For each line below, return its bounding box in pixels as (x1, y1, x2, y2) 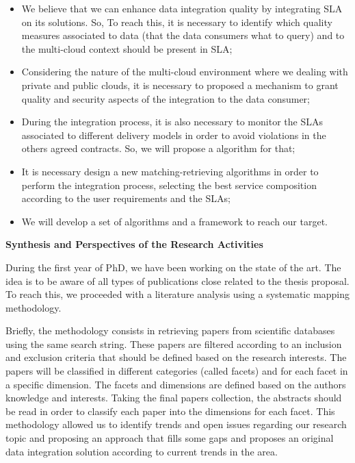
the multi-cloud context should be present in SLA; (21, 41, 233, 55)
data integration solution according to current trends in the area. (5, 444, 278, 458)
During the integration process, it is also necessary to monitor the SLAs (21, 114, 323, 129)
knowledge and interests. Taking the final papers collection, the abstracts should (5, 390, 342, 405)
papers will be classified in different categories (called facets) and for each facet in (5, 364, 348, 378)
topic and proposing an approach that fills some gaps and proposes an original (5, 431, 334, 445)
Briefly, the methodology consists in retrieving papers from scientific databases (5, 323, 335, 338)
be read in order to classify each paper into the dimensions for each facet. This (5, 403, 335, 418)
